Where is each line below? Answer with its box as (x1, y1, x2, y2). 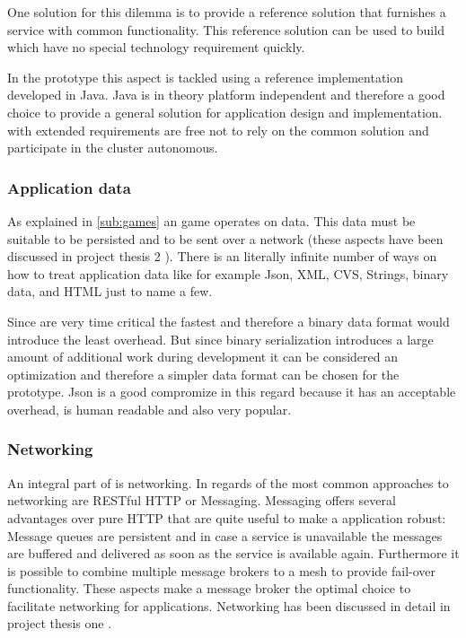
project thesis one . (7, 614, 112, 633)
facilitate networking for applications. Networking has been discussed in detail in (7, 596, 451, 615)
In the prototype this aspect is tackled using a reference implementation (7, 67, 404, 86)
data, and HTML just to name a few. (7, 282, 213, 301)
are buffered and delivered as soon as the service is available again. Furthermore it (7, 544, 460, 563)
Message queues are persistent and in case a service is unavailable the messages (7, 526, 443, 545)
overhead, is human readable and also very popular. (7, 399, 292, 418)
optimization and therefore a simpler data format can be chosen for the (7, 364, 400, 383)
